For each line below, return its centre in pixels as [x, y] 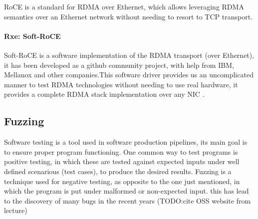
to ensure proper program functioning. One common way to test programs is [121, 151]
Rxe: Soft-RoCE [32, 36]
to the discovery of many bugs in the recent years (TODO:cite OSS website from [128, 200]
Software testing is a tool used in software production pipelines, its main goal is [126, 142]
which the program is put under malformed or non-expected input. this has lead [127, 191]
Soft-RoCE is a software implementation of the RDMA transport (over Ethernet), [129, 55]
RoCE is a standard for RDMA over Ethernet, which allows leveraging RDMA [124, 6]
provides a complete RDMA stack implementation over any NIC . [104, 94]
